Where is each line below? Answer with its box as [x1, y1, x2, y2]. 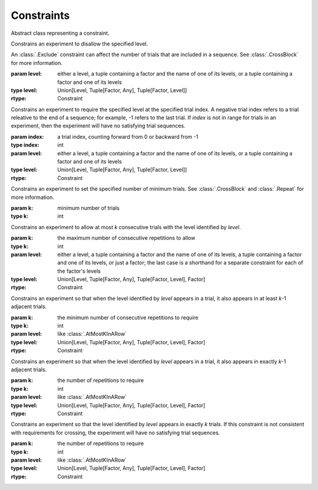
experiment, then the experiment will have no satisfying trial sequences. [11, 122, 185, 129]
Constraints [11, 9, 70, 22]
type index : [11, 142, 39, 149]
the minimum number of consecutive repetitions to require [57, 313, 198, 321]
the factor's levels [57, 267, 101, 275]
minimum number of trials [57, 204, 120, 211]
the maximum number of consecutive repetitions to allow [57, 234, 196, 241]
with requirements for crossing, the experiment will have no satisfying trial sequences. [11, 429, 220, 436]
